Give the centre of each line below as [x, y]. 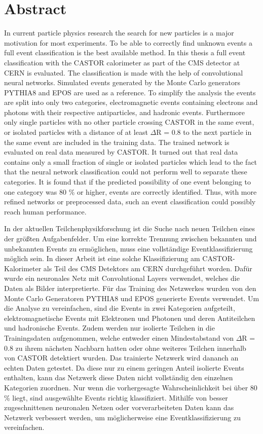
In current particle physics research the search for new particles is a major [119, 33]
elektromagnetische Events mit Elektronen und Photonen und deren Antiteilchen [130, 318]
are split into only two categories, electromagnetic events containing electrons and [131, 102]
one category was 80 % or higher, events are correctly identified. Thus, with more [130, 191]
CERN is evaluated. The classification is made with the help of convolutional [124, 72]
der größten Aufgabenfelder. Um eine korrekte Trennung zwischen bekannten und [130, 238]
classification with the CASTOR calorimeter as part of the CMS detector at [122, 62]
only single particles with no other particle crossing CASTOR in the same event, [129, 122]
